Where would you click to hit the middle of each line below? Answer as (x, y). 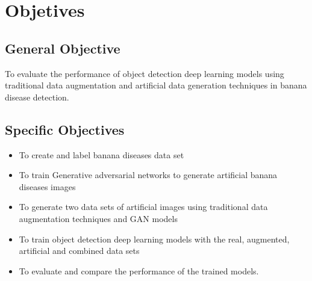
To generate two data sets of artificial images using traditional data (143, 207)
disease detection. (37, 97)
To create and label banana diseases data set (101, 154)
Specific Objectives (65, 129)
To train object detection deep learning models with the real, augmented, (154, 239)
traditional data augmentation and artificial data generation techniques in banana (156, 85)
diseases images (47, 186)
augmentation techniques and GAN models (98, 218)
